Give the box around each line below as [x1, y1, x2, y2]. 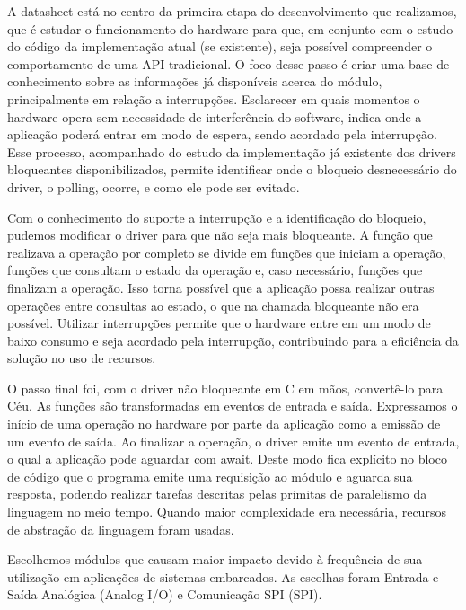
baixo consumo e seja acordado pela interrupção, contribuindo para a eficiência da [7, 331, 459, 349]
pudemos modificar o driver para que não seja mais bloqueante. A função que [7, 225, 433, 244]
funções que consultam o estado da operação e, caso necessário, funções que [7, 261, 423, 279]
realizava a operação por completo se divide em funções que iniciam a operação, [7, 243, 446, 261]
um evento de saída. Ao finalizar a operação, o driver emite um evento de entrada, [7, 431, 460, 450]
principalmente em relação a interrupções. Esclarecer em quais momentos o [7, 89, 420, 108]
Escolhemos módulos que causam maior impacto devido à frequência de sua [7, 550, 423, 569]
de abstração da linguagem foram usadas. [7, 519, 234, 538]
